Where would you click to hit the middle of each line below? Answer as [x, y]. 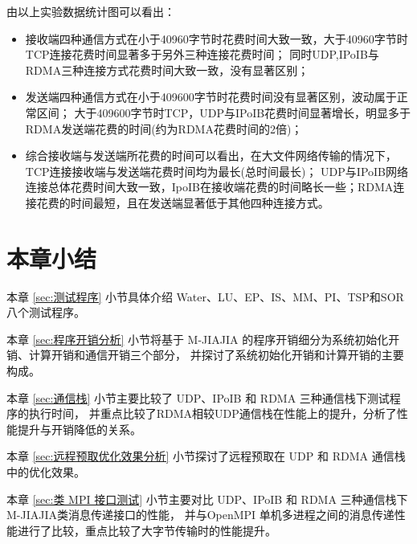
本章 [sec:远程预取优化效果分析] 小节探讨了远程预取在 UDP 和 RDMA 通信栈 [206, 456]
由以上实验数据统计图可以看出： [91, 11]
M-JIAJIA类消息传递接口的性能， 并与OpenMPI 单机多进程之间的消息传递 [200, 515]
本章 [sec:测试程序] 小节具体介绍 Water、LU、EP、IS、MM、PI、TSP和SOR [205, 296]
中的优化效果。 [46, 472]
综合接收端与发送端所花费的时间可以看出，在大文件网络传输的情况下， [211, 155]
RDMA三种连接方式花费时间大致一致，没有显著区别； [167, 70]
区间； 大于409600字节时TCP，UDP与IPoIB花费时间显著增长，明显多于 [224, 112]
